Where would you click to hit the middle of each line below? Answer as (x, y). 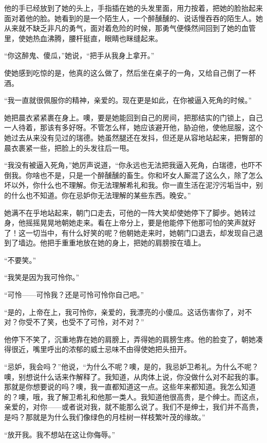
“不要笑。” (20, 260)
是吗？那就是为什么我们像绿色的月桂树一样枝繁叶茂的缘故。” (105, 417)
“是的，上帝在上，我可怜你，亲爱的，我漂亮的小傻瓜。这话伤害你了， (121, 312)
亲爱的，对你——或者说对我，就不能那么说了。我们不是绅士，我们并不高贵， (133, 407)
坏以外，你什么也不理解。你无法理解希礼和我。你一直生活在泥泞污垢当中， (130, 185)
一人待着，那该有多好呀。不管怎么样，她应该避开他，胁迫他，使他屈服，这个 (133, 127)
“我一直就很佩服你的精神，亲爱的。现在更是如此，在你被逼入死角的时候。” (128, 100)
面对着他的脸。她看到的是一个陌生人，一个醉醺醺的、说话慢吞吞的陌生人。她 (133, 18)
